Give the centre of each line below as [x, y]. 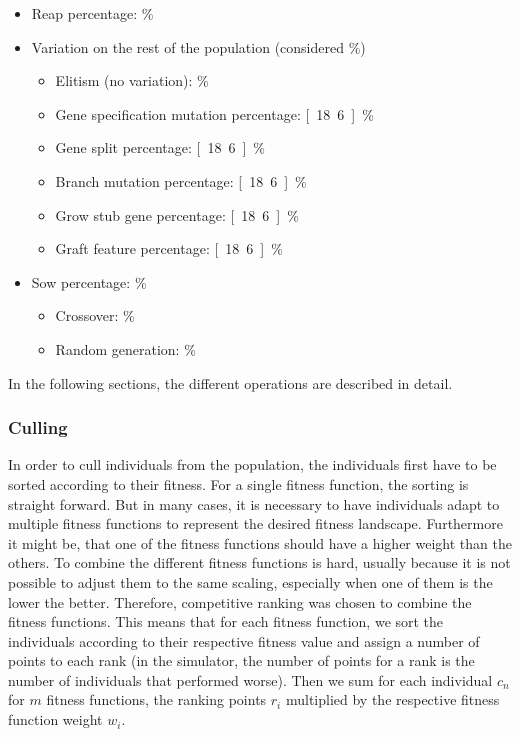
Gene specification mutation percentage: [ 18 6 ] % [214, 113]
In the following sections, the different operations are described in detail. [230, 382]
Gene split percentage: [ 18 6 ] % [160, 147]
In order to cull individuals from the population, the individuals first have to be [252, 464]
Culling [38, 427]
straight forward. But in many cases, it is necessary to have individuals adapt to [254, 503]
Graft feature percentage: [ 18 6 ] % [169, 248]
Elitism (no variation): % [132, 80]
